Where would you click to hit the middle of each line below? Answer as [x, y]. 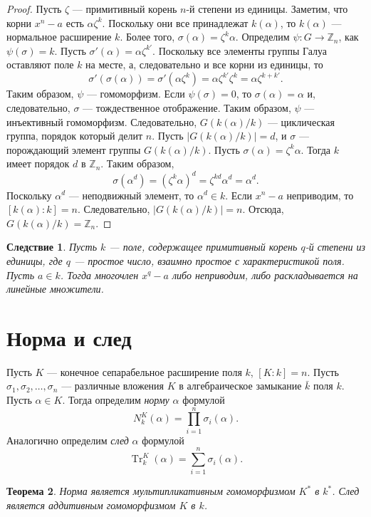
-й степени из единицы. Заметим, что [267, 9]
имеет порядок [38, 163]
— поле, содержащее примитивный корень [203, 247]
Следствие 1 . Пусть [52, 247]
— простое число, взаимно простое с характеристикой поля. [209, 260]
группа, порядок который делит [75, 136]
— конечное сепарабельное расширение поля [145, 371]
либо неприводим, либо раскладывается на [265, 275]
